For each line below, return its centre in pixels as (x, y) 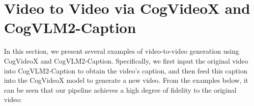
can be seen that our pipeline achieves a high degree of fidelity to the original (120, 89)
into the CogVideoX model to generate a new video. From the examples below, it (126, 80)
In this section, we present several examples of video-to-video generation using (122, 51)
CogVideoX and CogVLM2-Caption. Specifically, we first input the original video (126, 60)
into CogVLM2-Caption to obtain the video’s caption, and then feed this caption (126, 70)
